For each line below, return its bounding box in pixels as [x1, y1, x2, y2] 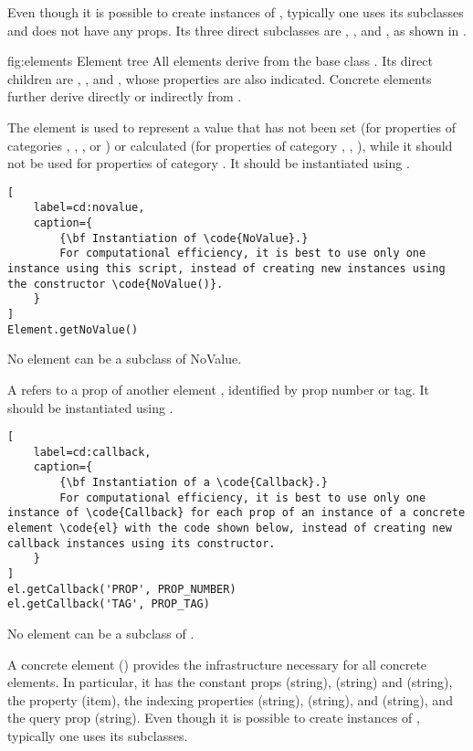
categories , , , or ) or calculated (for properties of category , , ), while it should [7, 135, 453, 154]
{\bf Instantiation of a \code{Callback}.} [59, 476, 328, 490]
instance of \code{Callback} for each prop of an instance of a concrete [7, 506, 466, 520]
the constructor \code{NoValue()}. [7, 277, 224, 291]
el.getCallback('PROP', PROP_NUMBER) [7, 582, 236, 596]
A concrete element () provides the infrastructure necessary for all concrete [7, 654, 427, 673]
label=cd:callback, [33, 445, 152, 459]
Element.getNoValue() [7, 323, 139, 336]
